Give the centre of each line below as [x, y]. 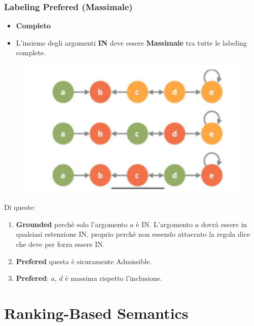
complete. [31, 52]
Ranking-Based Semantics [96, 313]
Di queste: [20, 207]
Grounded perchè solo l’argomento [72, 224]
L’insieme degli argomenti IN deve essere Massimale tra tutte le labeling [131, 42]
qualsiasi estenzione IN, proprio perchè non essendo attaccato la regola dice [133, 234]
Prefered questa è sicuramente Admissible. [84, 261]
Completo [33, 26]
